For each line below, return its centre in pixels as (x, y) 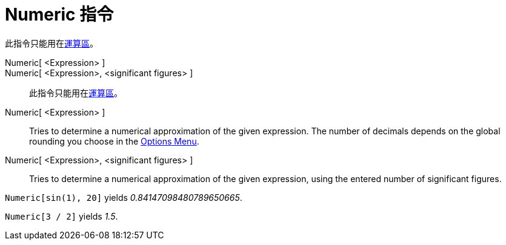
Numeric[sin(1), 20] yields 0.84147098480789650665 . (124, 197)
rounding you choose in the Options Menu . (114, 141)
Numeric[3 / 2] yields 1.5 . (62, 216)
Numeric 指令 (59, 15)
